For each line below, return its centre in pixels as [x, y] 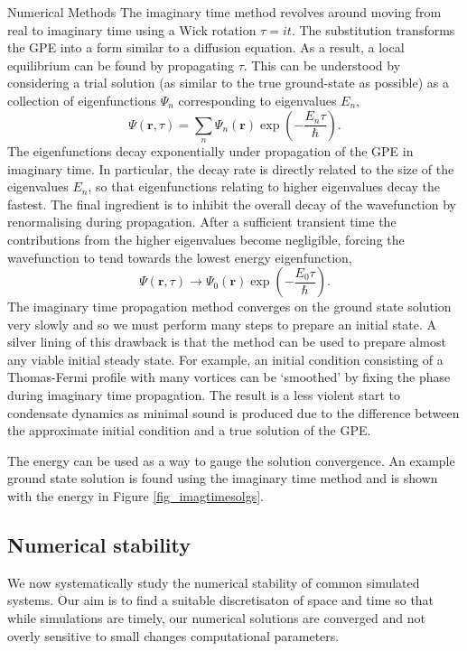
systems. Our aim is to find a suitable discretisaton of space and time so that [221, 600]
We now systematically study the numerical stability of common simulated [214, 582]
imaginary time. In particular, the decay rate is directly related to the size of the [231, 168]
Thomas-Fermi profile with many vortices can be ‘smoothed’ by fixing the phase [229, 377]
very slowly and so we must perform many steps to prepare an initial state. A [222, 324]
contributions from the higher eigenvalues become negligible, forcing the [206, 239]
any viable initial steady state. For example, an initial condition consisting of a [225, 359]
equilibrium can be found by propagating [121, 65]
